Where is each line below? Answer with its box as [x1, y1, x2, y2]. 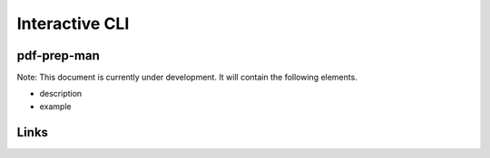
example [39, 100, 72, 112]
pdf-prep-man [16, 48, 100, 63]
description [39, 88, 83, 99]
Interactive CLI [16, 14, 130, 33]
